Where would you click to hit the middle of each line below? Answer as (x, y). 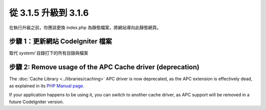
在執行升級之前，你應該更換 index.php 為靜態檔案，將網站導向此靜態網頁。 (85, 27)
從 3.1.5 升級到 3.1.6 (49, 13)
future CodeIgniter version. (36, 102)
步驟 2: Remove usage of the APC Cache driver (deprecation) (104, 67)
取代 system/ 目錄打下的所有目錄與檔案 (49, 53)
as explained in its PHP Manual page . (47, 85)
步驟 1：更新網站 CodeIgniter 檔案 (61, 41)
